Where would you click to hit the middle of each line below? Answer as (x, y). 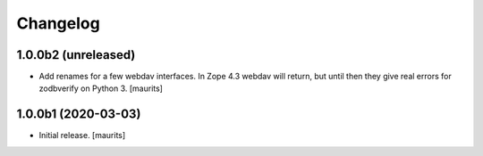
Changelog (58, 23)
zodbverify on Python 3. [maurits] (101, 88)
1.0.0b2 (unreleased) (76, 55)
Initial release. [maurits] (82, 135)
